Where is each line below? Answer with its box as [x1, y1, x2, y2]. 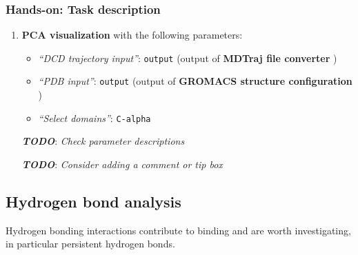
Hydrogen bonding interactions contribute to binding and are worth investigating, [6, 223, 351, 237]
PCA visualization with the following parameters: [21, 28, 243, 42]
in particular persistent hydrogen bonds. [6, 236, 175, 251]
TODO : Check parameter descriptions [21, 134, 185, 148]
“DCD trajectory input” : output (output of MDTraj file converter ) [38, 50, 337, 65]
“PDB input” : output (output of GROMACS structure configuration [38, 74, 352, 88]
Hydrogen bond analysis [6, 190, 181, 212]
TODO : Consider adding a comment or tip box [21, 156, 223, 171]
